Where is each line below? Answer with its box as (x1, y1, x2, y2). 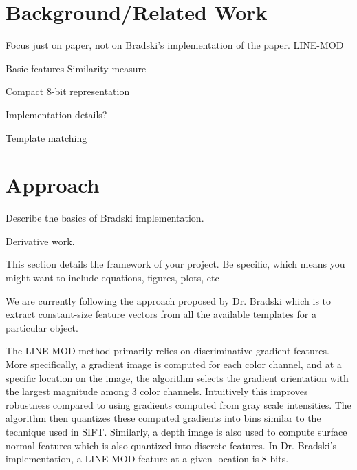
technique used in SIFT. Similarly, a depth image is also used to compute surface (6, 424, 347, 438)
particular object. (6, 320, 78, 334)
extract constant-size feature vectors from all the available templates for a (6, 307, 316, 321)
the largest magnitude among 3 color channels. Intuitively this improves (6, 384, 308, 398)
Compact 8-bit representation (6, 84, 130, 98)
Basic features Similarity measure (6, 61, 147, 75)
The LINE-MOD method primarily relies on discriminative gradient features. (6, 343, 329, 358)
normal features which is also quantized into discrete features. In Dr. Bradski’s (6, 438, 337, 452)
